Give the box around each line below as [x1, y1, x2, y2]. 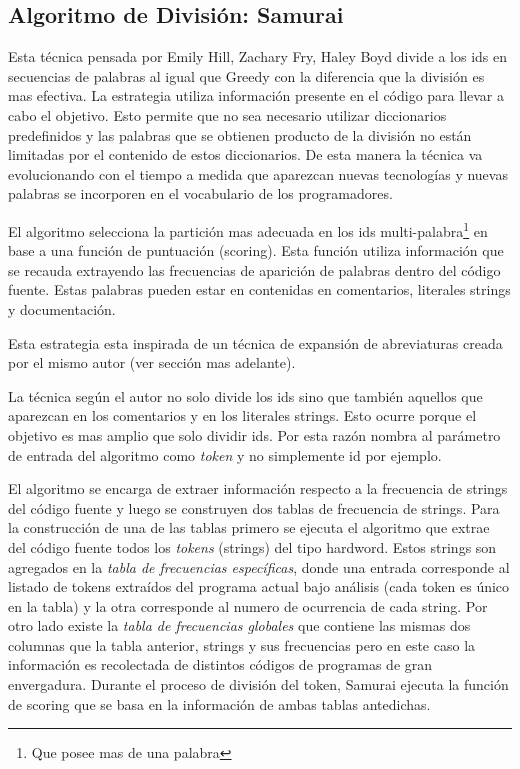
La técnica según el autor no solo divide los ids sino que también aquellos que [8, 385, 483, 406]
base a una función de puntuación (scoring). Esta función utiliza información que [8, 240, 504, 261]
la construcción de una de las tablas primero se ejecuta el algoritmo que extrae [8, 517, 490, 538]
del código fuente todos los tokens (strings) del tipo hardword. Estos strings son [8, 536, 497, 557]
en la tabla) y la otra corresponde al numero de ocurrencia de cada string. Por [8, 595, 488, 616]
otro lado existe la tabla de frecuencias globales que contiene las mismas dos [8, 615, 471, 636]
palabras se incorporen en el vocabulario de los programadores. [8, 183, 393, 204]
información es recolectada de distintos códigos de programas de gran [8, 654, 433, 675]
